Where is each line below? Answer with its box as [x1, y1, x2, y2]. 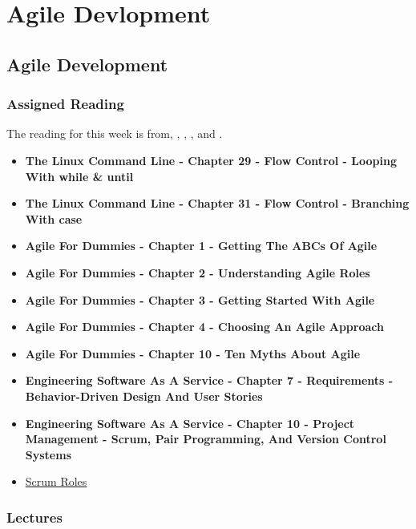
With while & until [25, 168, 134, 184]
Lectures [6, 507, 63, 527]
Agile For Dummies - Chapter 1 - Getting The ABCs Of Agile [25, 237, 378, 254]
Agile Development [6, 51, 168, 76]
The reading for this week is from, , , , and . [6, 125, 223, 142]
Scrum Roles [25, 473, 87, 490]
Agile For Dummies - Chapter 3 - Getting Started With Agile [25, 291, 375, 308]
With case [25, 210, 83, 227]
